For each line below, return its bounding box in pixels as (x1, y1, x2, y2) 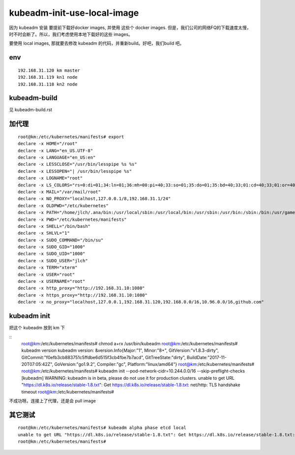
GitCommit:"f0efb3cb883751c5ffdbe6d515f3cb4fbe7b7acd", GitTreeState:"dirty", (21, 354, 186, 360)
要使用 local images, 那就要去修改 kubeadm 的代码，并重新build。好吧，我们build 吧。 (9, 40, 184, 46)
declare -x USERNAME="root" (18, 278, 86, 284)
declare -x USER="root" (18, 272, 75, 277)
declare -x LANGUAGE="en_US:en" (18, 155, 96, 160)
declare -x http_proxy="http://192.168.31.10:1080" (18, 285, 145, 291)
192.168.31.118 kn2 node (18, 81, 78, 87)
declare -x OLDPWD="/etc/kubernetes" (18, 203, 109, 209)
